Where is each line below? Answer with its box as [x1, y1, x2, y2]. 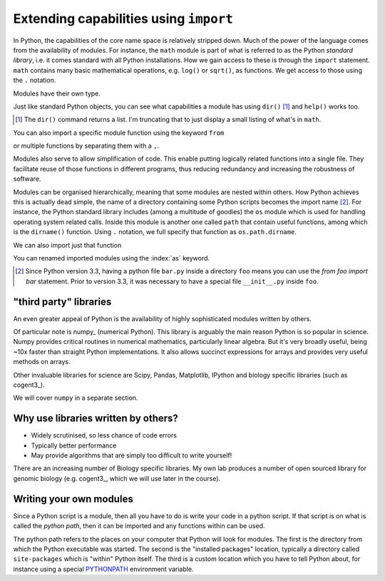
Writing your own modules [13, 492, 133, 505]
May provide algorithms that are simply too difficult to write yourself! [31, 451, 232, 460]
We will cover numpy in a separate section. [13, 393, 138, 403]
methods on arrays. [13, 358, 71, 366]
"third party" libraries [13, 295, 112, 308]
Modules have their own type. [13, 89, 101, 98]
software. [13, 175, 41, 183]
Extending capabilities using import [13, 11, 233, 26]
